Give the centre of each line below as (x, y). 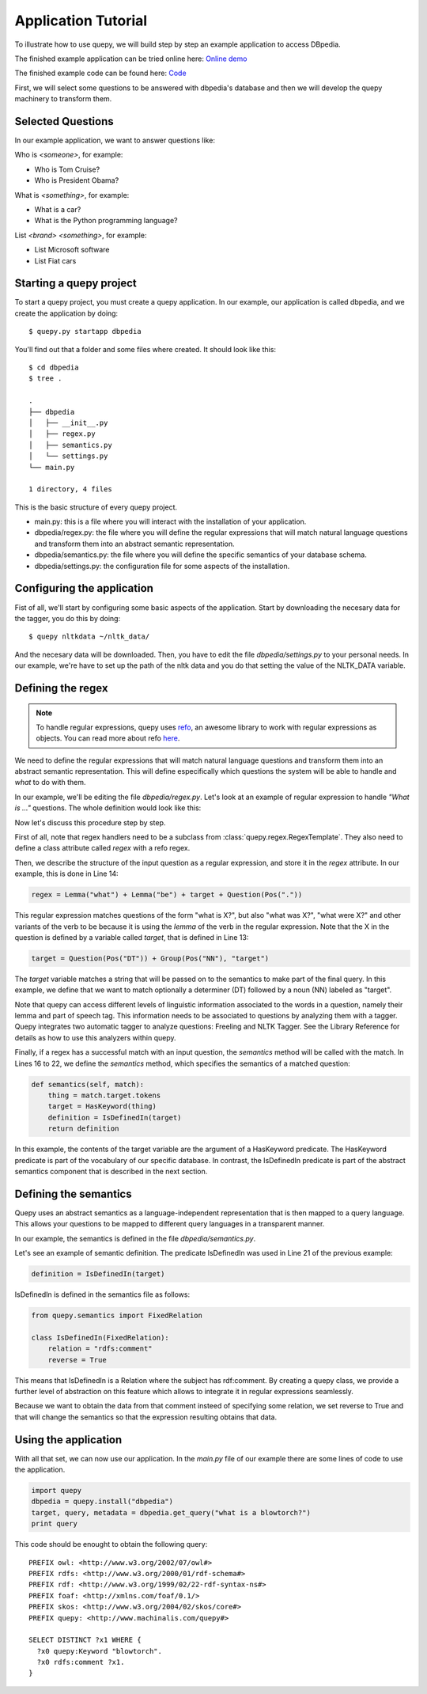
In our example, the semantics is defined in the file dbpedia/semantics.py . (135, 1238)
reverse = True (77, 1360)
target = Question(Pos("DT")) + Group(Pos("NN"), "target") (150, 958)
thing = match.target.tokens (104, 1095)
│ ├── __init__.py (68, 423)
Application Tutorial (81, 21)
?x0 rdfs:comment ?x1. (81, 1662)
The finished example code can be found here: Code (100, 73)
